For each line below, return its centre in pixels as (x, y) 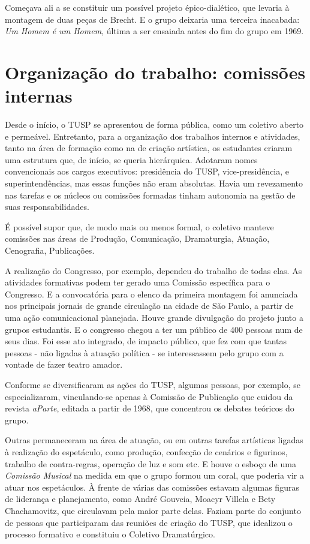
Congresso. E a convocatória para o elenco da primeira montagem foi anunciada (151, 294)
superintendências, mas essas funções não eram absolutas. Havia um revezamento (154, 183)
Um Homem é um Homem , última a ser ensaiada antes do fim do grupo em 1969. (154, 31)
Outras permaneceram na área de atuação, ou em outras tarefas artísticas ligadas (154, 440)
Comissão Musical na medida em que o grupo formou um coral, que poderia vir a (154, 475)
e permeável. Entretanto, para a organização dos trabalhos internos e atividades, (153, 136)
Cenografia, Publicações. (50, 250)
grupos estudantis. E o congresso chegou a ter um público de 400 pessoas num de (154, 329)
